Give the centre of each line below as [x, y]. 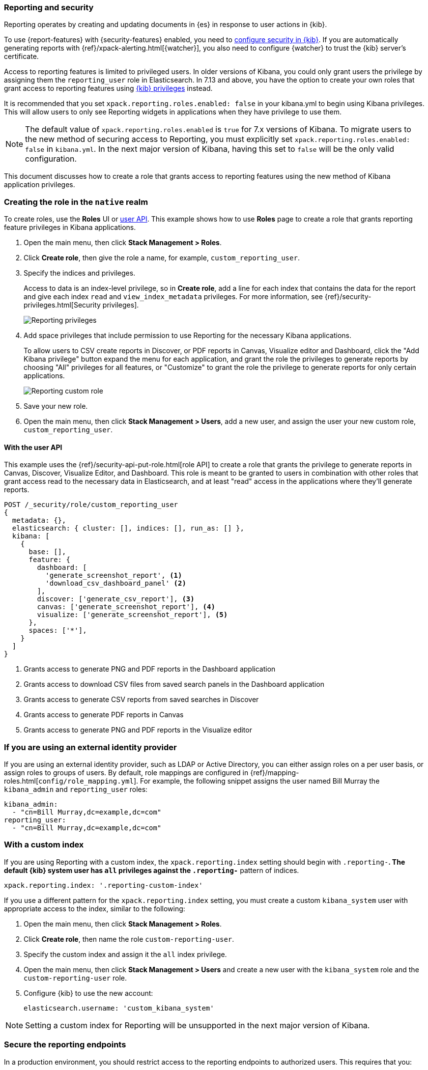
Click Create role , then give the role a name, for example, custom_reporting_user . [162, 258]
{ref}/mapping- [275, 773]
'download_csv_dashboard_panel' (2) [116, 583]
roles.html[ [21, 781]
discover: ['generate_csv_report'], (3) [116, 599]
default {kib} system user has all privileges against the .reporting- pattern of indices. [152, 870]
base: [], [47, 552]
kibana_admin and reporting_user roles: [76, 789]
